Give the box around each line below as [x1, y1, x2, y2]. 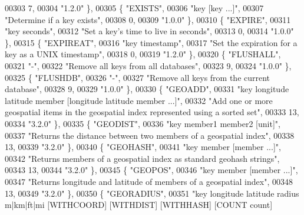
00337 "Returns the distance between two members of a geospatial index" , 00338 [5, 129, 295, 141]
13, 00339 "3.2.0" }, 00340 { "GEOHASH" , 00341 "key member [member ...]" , [5, 141, 281, 153]
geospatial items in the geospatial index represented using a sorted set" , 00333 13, [5, 106, 299, 118]
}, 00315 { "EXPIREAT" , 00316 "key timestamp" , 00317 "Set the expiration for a [5, 36, 298, 48]
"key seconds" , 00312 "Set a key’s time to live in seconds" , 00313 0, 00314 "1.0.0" [5, 25, 294, 37]
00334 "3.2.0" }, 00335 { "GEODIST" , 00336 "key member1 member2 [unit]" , [5, 117, 280, 129]
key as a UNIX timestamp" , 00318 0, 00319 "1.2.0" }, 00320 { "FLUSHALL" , [5, 48, 281, 60]
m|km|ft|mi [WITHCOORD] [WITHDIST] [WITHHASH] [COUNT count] [5, 198, 273, 211]
